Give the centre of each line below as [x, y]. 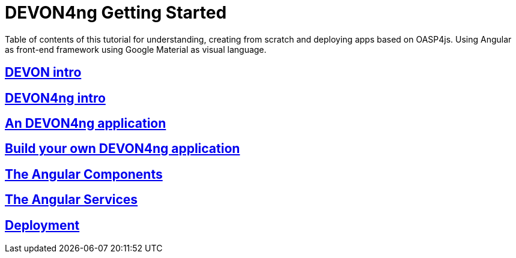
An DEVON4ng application [86, 124]
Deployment [42, 225]
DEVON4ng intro [55, 98]
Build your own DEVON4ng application [123, 149]
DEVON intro [43, 73]
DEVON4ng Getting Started [116, 13]
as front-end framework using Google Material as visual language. [136, 49]
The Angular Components [84, 174]
